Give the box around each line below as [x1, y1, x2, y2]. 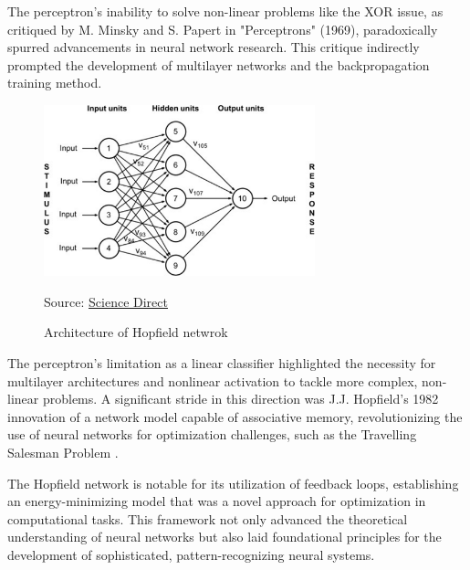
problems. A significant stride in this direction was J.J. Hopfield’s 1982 [42, 389, 439, 408]
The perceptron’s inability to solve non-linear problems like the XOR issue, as [7, 2, 444, 20]
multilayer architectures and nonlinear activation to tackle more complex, [7, 371, 418, 390]
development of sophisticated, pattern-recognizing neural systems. [7, 544, 375, 564]
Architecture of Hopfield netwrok [44, 322, 228, 342]
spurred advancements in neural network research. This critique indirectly [7, 37, 420, 57]
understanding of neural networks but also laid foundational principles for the [7, 527, 442, 546]
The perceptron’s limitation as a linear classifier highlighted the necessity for [7, 353, 436, 372]
